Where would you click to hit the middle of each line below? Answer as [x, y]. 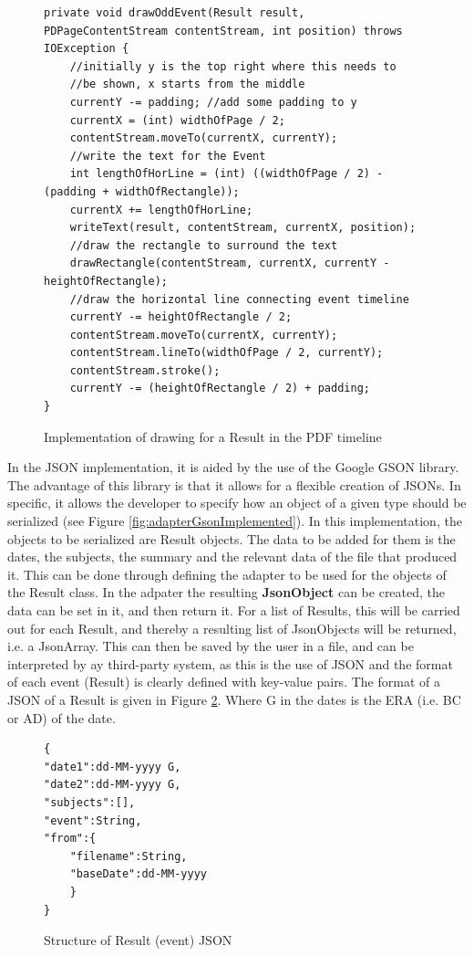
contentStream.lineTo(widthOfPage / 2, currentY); [227, 353]
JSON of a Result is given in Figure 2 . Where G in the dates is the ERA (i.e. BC [234, 699]
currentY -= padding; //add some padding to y [213, 102]
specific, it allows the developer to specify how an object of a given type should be [237, 503]
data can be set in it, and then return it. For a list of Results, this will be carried [234, 610]
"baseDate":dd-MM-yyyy [138, 874]
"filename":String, [129, 856]
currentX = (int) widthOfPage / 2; [177, 120]
